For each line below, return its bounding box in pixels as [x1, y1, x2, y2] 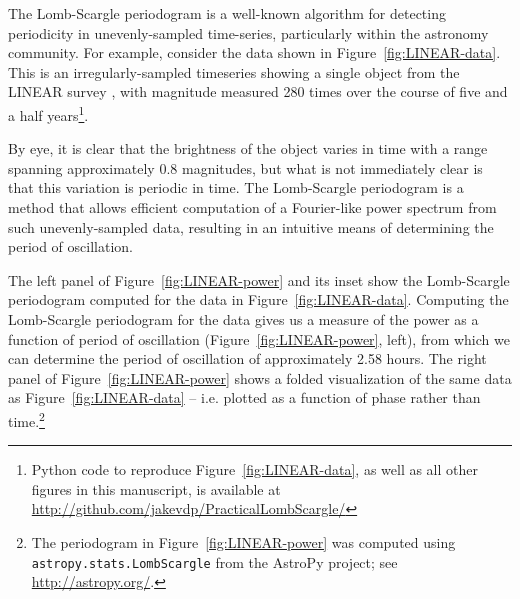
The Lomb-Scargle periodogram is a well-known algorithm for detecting [8, 3, 446, 23]
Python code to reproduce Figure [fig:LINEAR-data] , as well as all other [31, 459, 478, 480]
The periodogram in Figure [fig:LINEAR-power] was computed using [31, 531, 456, 552]
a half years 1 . [8, 101, 89, 125]
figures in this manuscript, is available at [31, 478, 281, 499]
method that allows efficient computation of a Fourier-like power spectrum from [8, 197, 497, 217]
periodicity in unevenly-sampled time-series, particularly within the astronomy [8, 22, 489, 43]
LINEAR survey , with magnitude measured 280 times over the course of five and [8, 81, 508, 102]
